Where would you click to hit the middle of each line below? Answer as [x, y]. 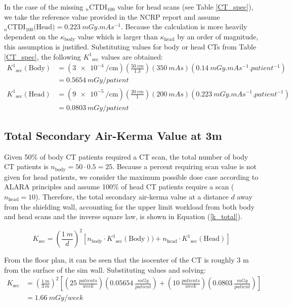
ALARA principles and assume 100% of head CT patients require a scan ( [119, 187]
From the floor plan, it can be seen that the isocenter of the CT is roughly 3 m [127, 260]
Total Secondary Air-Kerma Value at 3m [113, 135]
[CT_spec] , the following [43, 56]
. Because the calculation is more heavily [184, 27]
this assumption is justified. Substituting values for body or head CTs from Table [130, 47]
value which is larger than [118, 36]
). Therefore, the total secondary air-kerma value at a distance [132, 196]
